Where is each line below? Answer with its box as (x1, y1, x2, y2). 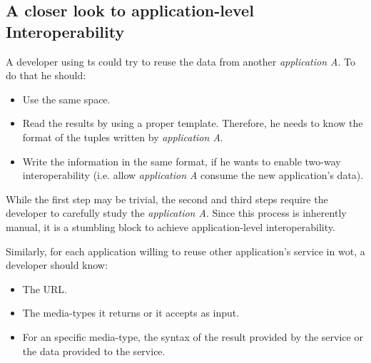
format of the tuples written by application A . (22, 129, 223, 144)
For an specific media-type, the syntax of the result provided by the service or (22, 329, 363, 344)
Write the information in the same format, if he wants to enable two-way (22, 153, 341, 168)
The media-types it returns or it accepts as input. (22, 305, 240, 320)
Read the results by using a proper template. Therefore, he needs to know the (22, 116, 363, 131)
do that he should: (6, 68, 86, 83)
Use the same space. (22, 91, 111, 106)
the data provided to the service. (22, 343, 166, 358)
